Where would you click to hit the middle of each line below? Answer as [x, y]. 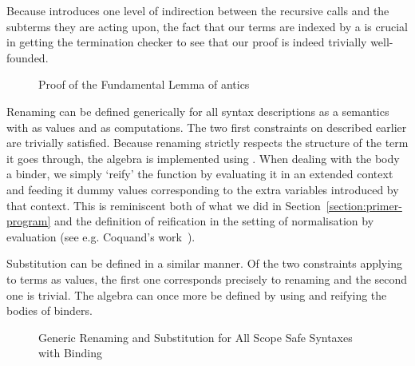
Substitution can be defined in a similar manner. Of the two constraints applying [204, 263]
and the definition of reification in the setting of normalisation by [214, 221]
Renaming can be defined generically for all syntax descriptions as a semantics [198, 111]
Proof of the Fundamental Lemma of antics [144, 84]
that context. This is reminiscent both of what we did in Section [164, 205]
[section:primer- [364, 205]
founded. [28, 57]
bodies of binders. [49, 310]
